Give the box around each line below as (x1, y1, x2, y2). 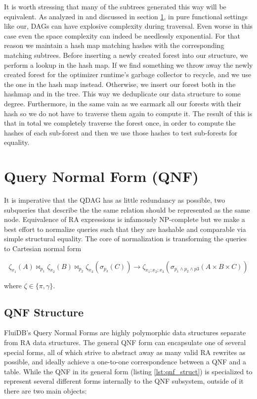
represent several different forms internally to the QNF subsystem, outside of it (4, 376, 244, 386)
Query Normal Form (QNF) (4, 166, 199, 186)
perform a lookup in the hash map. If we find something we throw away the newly (4, 59, 253, 70)
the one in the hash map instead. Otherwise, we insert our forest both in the (4, 79, 236, 89)
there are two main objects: (4, 385, 87, 396)
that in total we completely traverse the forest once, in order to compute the (4, 118, 236, 128)
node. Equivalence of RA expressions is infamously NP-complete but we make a (4, 214, 245, 224)
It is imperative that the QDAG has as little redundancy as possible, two (4, 195, 225, 205)
